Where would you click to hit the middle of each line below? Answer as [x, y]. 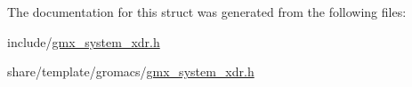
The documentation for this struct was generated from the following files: [207, 12]
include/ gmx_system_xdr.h [84, 41]
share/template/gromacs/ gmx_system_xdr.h [131, 71]
